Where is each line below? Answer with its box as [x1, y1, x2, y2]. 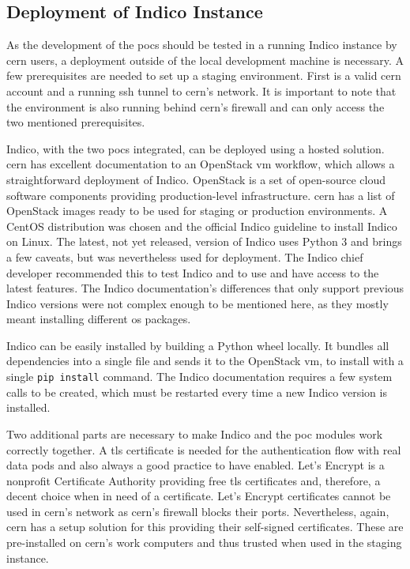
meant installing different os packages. [6, 311, 191, 327]
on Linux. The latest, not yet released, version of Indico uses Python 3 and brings [6, 233, 402, 250]
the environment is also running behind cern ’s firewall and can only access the [6, 98, 385, 115]
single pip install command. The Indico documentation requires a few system [6, 368, 393, 385]
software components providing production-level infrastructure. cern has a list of [6, 187, 395, 203]
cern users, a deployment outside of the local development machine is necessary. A [6, 51, 404, 68]
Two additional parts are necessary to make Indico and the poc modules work [6, 425, 383, 442]
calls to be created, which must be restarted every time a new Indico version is [6, 383, 387, 400]
